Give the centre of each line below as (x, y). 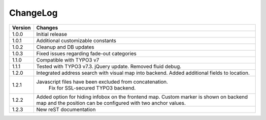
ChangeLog (33, 13)
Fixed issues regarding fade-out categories (86, 53)
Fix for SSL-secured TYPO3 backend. (92, 88)
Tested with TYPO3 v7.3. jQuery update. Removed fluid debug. (109, 66)
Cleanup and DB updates (65, 47)
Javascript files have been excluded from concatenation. (102, 82)
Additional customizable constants (76, 40)
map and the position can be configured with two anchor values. (111, 103)
